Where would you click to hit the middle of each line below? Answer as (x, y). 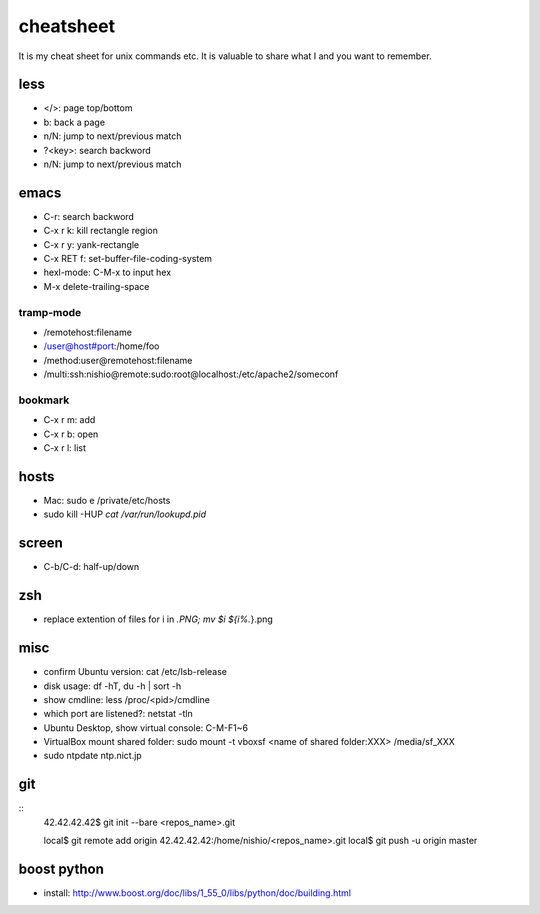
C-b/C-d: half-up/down (91, 567)
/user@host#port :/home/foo (101, 346)
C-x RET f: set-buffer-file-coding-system (128, 259)
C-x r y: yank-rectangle (91, 244)
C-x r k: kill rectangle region (101, 231)
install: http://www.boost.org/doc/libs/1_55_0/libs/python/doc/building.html (197, 893)
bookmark (44, 400)
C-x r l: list (65, 448)
